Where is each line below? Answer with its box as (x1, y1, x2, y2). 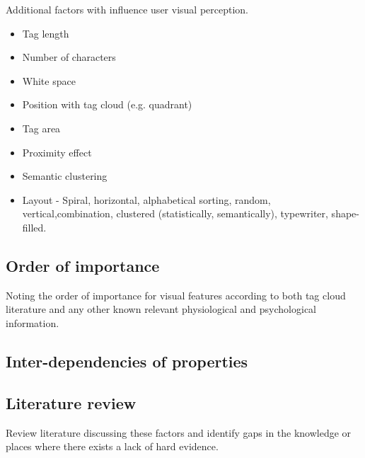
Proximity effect (22, 144, 92, 159)
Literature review (6, 391, 137, 413)
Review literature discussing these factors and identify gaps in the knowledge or (6, 425, 352, 440)
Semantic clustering (22, 168, 108, 183)
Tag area (22, 120, 61, 135)
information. (6, 315, 59, 330)
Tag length (22, 25, 69, 40)
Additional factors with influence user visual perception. (6, 2, 248, 16)
